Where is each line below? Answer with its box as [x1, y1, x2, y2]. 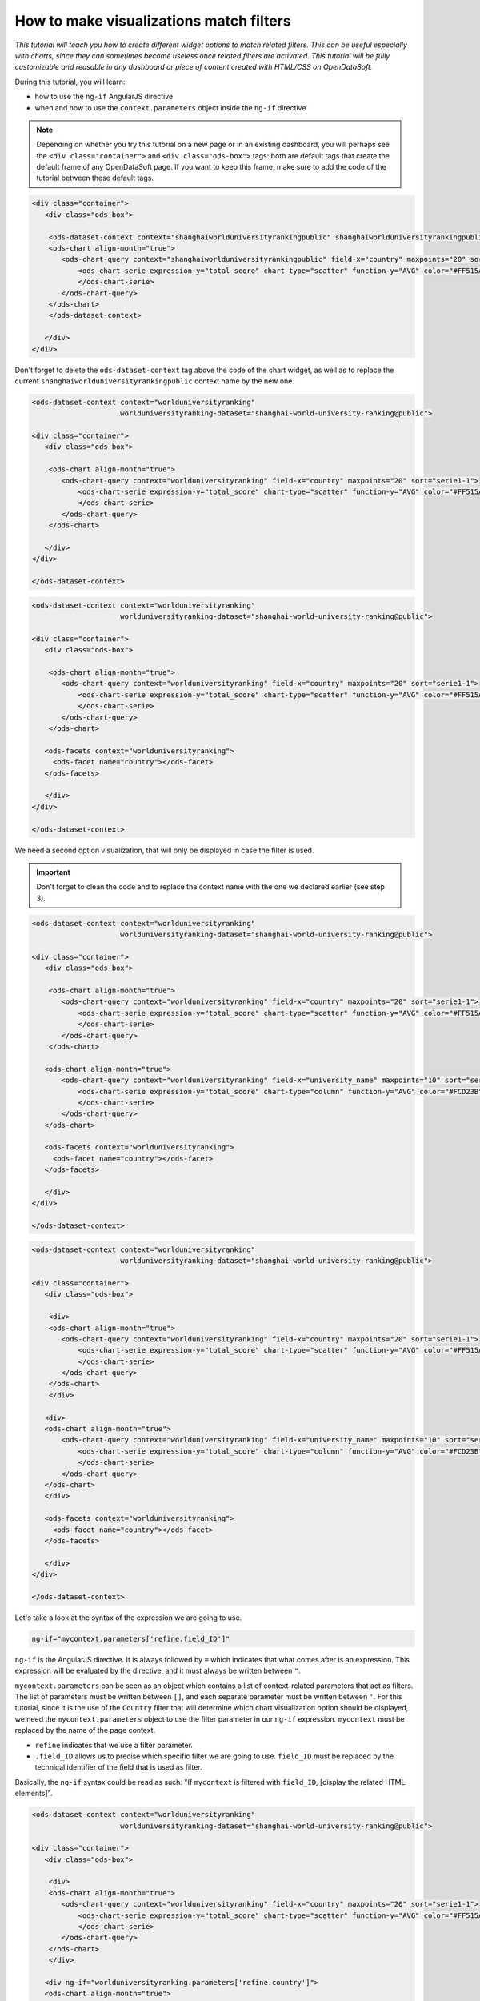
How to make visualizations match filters [14, 12, 291, 30]
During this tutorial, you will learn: [14, 77, 126, 86]
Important [36, 867, 71, 876]
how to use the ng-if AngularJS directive [34, 92, 174, 102]
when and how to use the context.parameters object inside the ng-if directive [34, 102, 306, 112]
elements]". [14, 1789, 53, 1798]
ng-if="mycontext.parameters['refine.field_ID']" [31, 1634, 230, 1643]
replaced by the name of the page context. [14, 1726, 156, 1735]
